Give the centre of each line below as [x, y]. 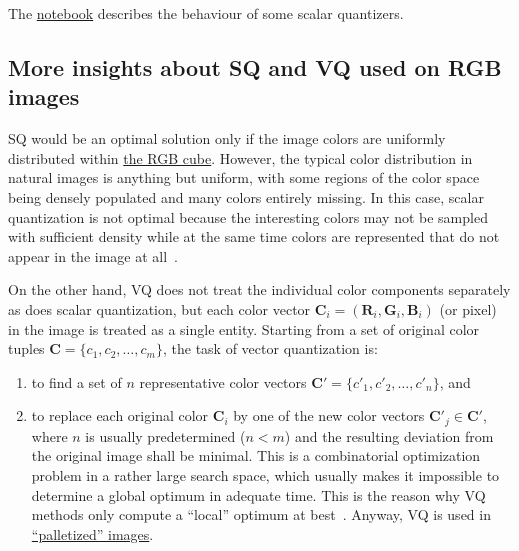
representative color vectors [223, 381]
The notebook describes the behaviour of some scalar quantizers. [206, 13]
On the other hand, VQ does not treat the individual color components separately [259, 289]
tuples [26, 348]
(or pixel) [468, 308]
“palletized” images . [92, 533]
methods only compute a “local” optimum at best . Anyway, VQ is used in [261, 514]
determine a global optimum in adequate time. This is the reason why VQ [258, 494]
